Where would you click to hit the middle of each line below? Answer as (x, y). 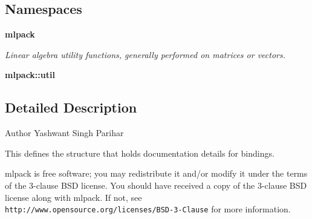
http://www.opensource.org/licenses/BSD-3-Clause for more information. (148, 209)
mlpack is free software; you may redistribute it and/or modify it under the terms (156, 173)
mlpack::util (30, 75)
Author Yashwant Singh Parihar (64, 133)
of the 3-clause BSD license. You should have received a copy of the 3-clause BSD (156, 185)
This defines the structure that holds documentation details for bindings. (140, 153)
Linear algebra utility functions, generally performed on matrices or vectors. (145, 54)
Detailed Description (71, 107)
